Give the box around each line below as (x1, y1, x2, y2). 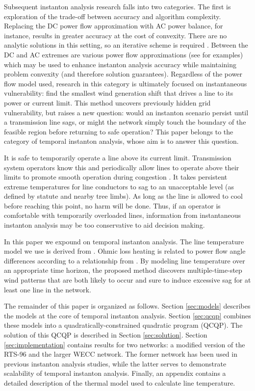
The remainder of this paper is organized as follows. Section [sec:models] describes (4, 301, 251, 311)
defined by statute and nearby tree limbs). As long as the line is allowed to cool (4, 191, 243, 201)
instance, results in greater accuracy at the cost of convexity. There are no (4, 30, 227, 40)
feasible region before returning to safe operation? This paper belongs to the (4, 126, 233, 136)
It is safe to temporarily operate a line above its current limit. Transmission (4, 152, 231, 162)
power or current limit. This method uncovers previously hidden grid (4, 97, 211, 107)
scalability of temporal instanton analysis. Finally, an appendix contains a (4, 368, 226, 378)
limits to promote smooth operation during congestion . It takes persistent (4, 172, 228, 182)
